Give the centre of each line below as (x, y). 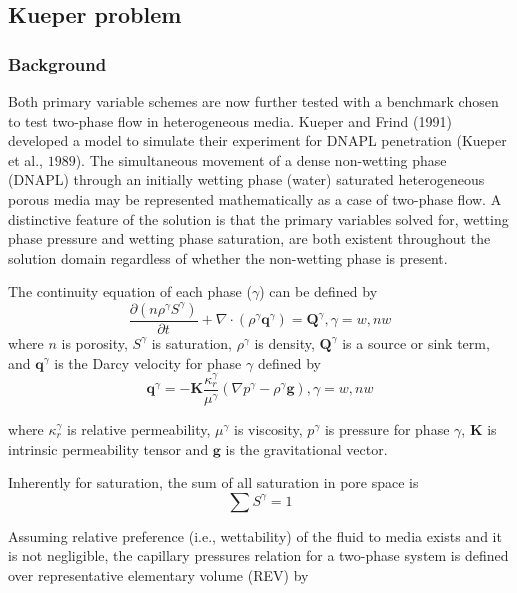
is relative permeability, (139, 429)
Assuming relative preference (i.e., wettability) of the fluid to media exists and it (255, 535)
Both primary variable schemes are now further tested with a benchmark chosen (253, 101)
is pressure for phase (387, 429)
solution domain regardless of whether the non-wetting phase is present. (228, 257)
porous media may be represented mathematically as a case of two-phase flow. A (255, 198)
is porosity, (94, 342)
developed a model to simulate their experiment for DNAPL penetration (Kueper (257, 140)
